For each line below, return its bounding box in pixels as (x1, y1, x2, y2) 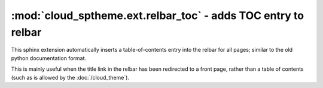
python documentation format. (11, 54, 87, 62)
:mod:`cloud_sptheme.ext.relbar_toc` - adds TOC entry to (11, 9, 304, 22)
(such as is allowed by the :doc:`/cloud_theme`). (11, 74, 130, 81)
